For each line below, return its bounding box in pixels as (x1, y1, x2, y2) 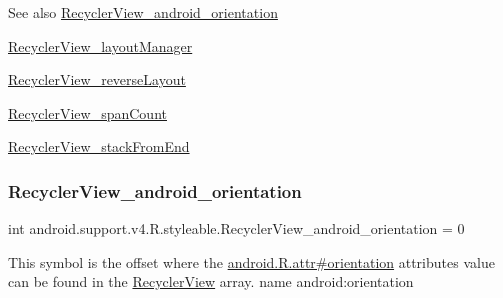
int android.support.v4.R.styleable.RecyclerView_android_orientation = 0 (8, 218, 465, 239)
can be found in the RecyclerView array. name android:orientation (8, 271, 414, 292)
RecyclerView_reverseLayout (8, 69, 186, 90)
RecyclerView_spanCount (8, 102, 167, 123)
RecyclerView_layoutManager (8, 35, 193, 56)
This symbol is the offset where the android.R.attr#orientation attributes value (8, 251, 495, 272)
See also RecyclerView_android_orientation (8, 2, 278, 22)
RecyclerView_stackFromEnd (8, 136, 190, 157)
